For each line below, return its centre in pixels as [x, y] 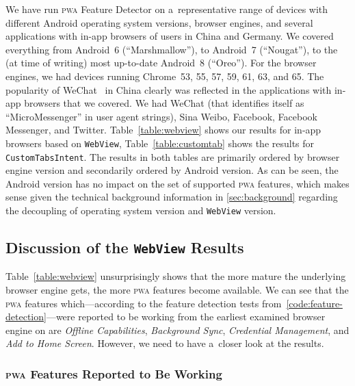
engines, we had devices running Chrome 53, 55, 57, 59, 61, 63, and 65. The [165, 76]
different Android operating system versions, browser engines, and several [159, 22]
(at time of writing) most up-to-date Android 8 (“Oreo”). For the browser [161, 63]
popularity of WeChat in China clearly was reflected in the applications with [169, 89]
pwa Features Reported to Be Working [114, 373]
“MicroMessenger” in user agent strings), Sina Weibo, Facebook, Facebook [161, 116]
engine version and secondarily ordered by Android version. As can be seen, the [172, 170]
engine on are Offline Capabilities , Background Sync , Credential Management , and [177, 330]
